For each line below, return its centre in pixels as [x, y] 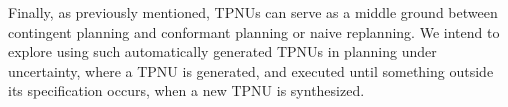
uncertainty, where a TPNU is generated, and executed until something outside [251, 70]
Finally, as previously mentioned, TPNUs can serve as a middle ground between [253, 12]
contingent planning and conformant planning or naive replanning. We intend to [254, 31]
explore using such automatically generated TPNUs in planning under [222, 51]
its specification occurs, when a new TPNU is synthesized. [186, 90]
